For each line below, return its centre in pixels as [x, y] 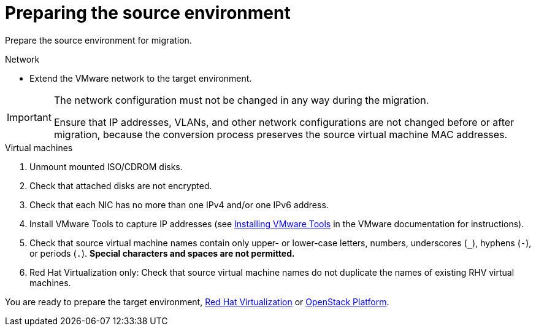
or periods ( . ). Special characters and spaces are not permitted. [162, 253]
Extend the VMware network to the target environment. [141, 78]
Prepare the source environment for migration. [98, 40]
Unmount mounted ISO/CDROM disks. [106, 166]
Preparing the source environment [148, 13]
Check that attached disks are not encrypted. [121, 185]
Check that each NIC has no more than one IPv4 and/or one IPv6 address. [179, 204]
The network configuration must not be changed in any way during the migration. [241, 100]
